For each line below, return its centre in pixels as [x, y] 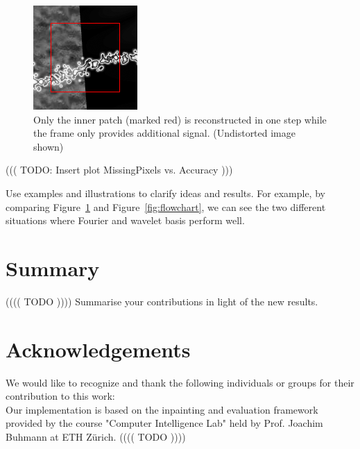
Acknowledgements [98, 349]
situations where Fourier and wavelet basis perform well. [125, 220]
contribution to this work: [60, 396]
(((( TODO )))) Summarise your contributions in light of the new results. [162, 301]
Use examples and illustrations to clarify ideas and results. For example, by [165, 193]
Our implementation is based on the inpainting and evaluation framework [162, 409]
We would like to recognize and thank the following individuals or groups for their [180, 382]
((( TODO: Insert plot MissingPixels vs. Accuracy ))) [119, 170]
